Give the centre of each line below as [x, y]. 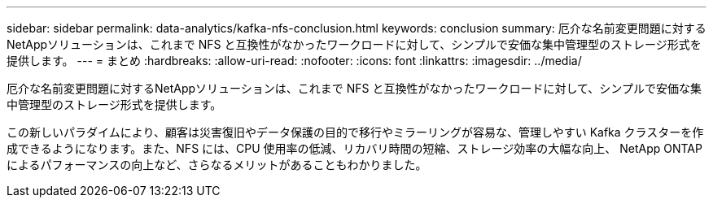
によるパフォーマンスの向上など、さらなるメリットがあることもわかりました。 [217, 165]
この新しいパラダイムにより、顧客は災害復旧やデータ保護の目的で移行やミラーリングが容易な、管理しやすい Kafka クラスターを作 [355, 132]
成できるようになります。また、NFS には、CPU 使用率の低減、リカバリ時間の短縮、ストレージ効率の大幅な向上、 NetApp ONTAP [354, 148]
